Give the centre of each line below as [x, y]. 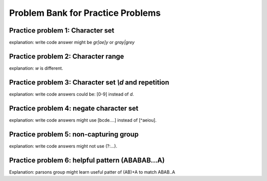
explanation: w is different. [36, 68]
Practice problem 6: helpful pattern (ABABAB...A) [87, 160]
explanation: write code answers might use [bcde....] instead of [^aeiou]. [83, 120]
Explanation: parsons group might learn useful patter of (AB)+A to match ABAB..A [92, 172]
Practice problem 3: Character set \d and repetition [89, 82]
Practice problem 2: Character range [67, 56]
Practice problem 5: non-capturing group [74, 134]
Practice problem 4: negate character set [74, 108]
